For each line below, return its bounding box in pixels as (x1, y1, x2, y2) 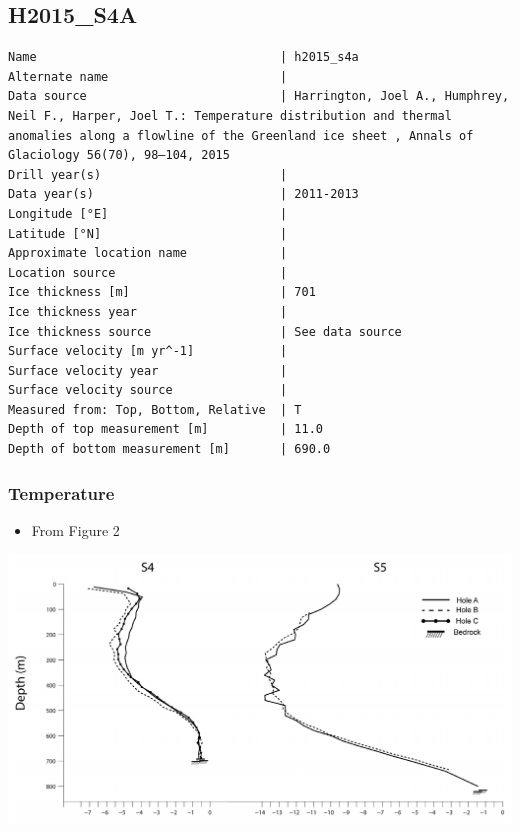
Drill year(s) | (8, 167, 288, 182)
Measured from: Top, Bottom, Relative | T (8, 402, 302, 417)
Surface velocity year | (8, 363, 288, 378)
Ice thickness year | (8, 304, 288, 319)
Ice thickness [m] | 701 (8, 285, 316, 300)
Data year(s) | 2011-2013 (8, 187, 359, 202)
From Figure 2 (31, 519, 120, 540)
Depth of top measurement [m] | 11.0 (8, 422, 323, 437)
